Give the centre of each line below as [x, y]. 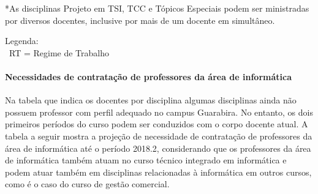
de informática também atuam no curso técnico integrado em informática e [146, 160]
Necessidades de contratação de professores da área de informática [148, 76]
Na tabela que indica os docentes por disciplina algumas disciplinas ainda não [151, 100]
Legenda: [22, 41]
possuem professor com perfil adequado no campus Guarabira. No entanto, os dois [159, 112]
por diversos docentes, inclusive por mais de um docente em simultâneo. [140, 20]
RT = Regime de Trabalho [59, 52]
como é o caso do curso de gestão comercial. [87, 184]
